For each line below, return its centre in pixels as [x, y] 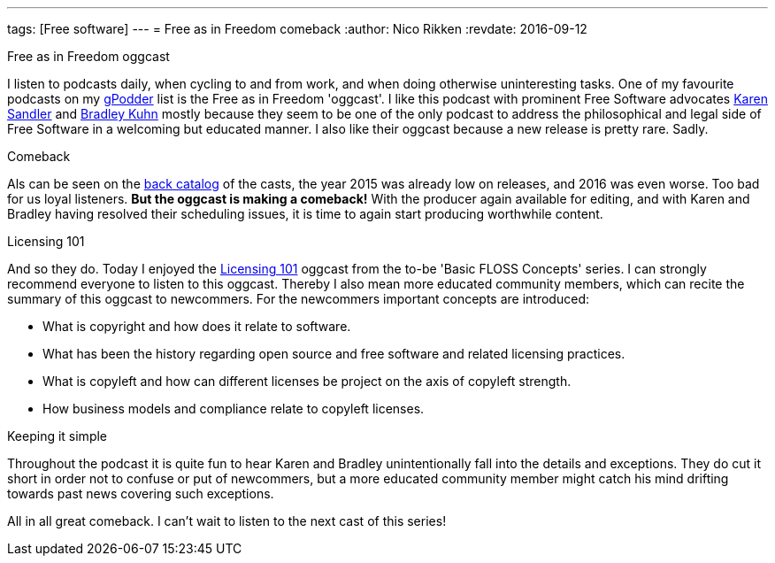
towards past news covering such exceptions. [141, 494]
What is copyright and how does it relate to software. [197, 326]
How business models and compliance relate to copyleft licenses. [234, 409]
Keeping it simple [58, 436]
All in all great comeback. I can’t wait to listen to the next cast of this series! [227, 521]
